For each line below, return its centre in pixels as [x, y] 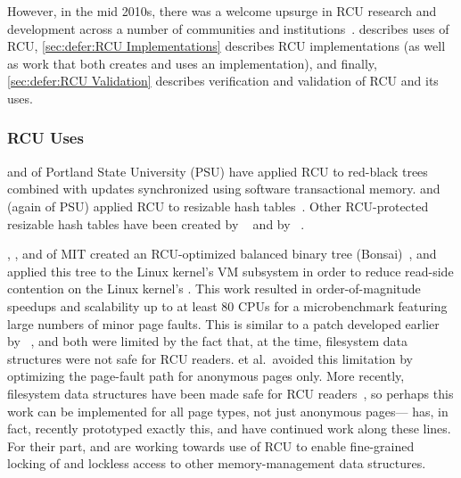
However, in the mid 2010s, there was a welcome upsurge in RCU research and [222, 11]
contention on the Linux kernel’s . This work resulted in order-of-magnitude [214, 288]
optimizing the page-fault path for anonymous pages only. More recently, [206, 376]
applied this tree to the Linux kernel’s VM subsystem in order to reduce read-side [230, 271]
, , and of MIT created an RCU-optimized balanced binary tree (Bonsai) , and [222, 254]
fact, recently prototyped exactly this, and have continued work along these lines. [229, 429]
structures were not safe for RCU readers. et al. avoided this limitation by [210, 358]
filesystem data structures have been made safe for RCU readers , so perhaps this [230, 393]
